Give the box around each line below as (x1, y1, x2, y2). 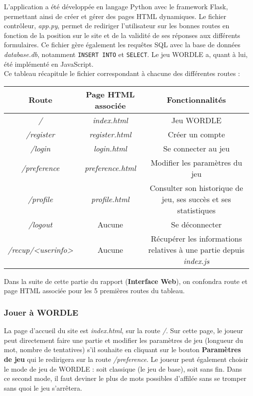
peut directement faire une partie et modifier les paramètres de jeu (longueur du (4, 335, 243, 345)
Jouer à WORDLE (4, 306, 78, 318)
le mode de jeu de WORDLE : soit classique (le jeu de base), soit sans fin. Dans (4, 363, 242, 374)
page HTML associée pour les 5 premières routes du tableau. (4, 285, 185, 296)
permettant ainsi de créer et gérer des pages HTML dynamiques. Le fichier (4, 11, 227, 21)
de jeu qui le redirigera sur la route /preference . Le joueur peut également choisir (4, 354, 248, 364)
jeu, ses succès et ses (162, 193, 231, 205)
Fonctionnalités (166, 94, 226, 106)
